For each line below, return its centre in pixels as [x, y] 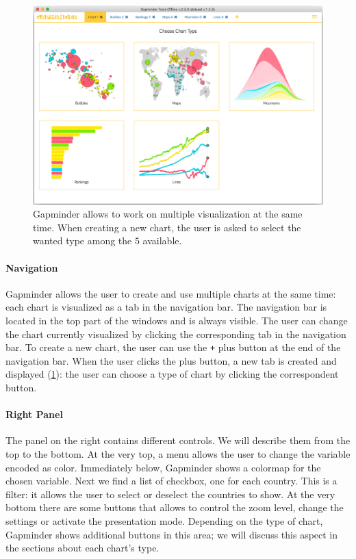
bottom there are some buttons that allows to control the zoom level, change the [175, 507]
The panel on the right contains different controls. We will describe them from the [178, 440]
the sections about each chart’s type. [82, 548]
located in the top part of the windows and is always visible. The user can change [177, 321]
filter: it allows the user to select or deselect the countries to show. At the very [170, 494]
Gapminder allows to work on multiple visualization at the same [168, 214]
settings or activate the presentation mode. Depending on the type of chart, [164, 521]
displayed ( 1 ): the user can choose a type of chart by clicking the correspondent [172, 374]
